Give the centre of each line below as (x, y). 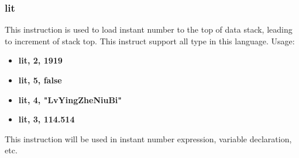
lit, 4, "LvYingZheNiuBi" (70, 99)
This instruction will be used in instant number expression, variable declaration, (148, 138)
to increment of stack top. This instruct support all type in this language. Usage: (150, 41)
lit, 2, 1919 (40, 60)
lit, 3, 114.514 (47, 119)
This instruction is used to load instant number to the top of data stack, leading (149, 29)
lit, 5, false (40, 80)
